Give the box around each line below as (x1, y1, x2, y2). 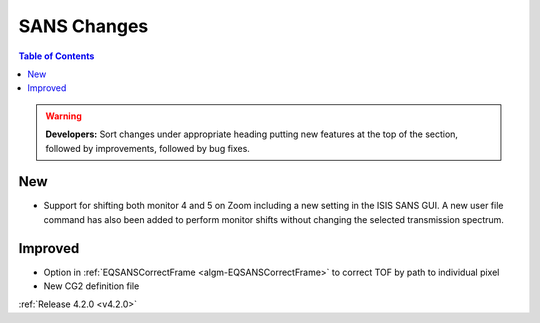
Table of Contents (18, 50, 95, 62)
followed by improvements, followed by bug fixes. (45, 142, 250, 154)
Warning (45, 110, 82, 122)
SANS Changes (18, 15, 149, 37)
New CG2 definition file (43, 280, 140, 292)
